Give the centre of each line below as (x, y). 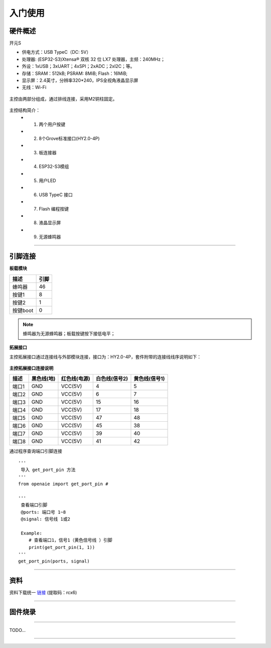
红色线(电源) (76, 379)
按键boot (23, 310)
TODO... (18, 630)
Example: (31, 533)
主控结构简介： (25, 110)
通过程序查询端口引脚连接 (36, 451)
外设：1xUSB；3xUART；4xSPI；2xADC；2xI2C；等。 (78, 66)
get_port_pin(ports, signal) (54, 561)
